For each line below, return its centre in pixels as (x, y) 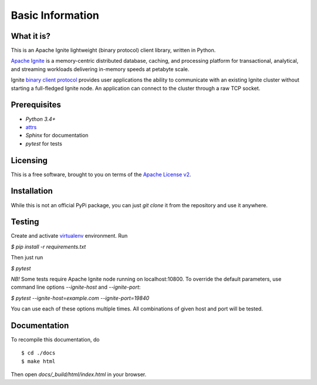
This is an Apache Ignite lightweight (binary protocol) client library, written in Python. (113, 50)
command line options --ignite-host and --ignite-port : (76, 287)
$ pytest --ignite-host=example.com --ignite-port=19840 (80, 298)
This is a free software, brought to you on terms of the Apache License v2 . (101, 174)
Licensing (29, 161)
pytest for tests (44, 143)
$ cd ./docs (38, 353)
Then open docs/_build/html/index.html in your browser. (79, 374)
